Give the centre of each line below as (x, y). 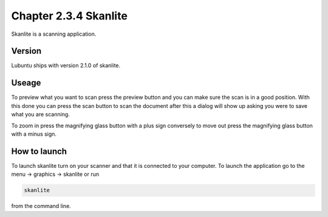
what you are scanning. (40, 115)
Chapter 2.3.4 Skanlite (69, 16)
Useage (26, 83)
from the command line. (41, 206)
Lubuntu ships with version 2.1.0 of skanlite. (66, 65)
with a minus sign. (34, 134)
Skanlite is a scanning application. (54, 34)
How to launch (39, 151)
